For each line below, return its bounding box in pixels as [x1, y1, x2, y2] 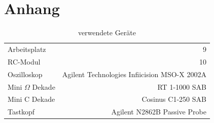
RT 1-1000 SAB [157, 81, 206, 92]
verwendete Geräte [78, 27, 136, 38]
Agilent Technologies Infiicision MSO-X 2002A [62, 69, 206, 79]
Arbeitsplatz [8, 43, 46, 54]
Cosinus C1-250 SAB [141, 94, 206, 104]
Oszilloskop [8, 69, 43, 79]
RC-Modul [8, 56, 41, 67]
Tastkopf [8, 106, 34, 117]
